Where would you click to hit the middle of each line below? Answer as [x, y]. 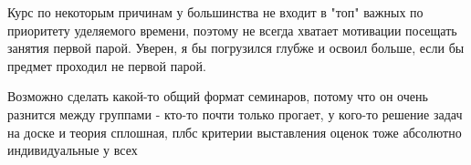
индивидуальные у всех [73, 150]
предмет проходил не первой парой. [107, 65]
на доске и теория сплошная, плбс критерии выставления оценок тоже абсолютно [235, 132]
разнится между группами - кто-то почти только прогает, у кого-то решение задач [235, 113]
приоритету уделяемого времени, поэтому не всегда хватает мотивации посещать [232, 30]
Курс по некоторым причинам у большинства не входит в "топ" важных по [215, 12]
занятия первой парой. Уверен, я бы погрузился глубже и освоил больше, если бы [236, 48]
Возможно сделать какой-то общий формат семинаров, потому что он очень [218, 96]
